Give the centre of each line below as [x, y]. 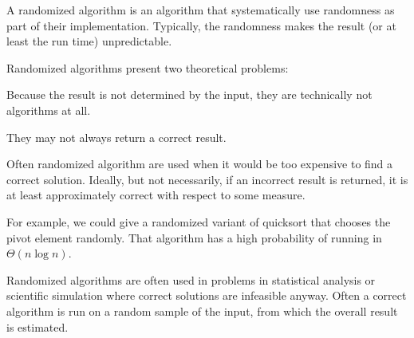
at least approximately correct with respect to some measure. [156, 195]
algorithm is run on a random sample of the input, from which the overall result [202, 310]
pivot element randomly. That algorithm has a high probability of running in [194, 237]
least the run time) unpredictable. [89, 41]
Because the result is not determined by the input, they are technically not [189, 94]
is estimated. [37, 326]
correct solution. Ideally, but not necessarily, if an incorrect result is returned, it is [207, 179]
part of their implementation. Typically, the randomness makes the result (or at [201, 25]
